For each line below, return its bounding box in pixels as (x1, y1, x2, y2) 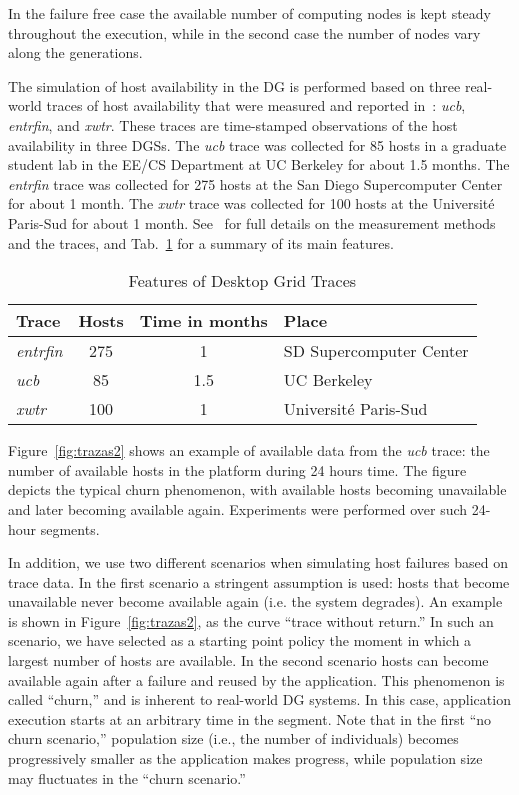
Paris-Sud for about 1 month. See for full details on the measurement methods (8, 212, 496, 233)
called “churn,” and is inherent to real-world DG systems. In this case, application (8, 689, 511, 710)
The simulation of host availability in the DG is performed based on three (8, 75, 461, 96)
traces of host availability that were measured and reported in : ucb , (46, 95, 466, 116)
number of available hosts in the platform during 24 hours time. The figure (8, 459, 467, 480)
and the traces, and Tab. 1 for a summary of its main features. (8, 232, 394, 253)
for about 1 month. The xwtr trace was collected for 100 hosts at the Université (8, 193, 495, 214)
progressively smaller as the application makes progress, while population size (8, 748, 483, 769)
